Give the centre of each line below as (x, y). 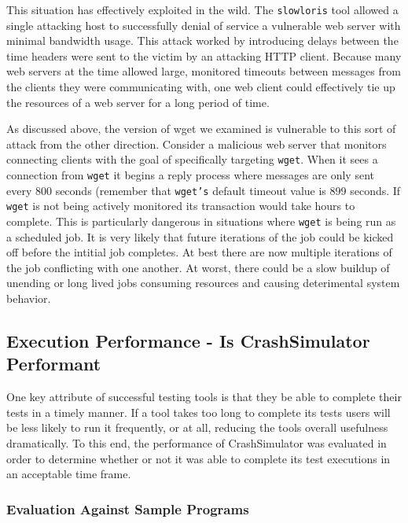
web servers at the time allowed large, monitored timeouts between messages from (204, 71)
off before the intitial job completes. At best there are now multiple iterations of (199, 252)
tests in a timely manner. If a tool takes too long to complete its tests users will (198, 412)
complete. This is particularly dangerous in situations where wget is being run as (201, 221)
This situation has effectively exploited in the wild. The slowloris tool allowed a (202, 9)
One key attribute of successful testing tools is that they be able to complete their (204, 397)
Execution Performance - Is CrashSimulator (188, 341)
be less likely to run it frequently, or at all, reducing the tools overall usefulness (197, 427)
